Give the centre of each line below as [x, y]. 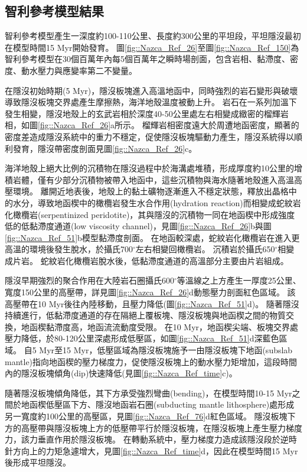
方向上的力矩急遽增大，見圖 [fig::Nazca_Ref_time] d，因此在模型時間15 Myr [155, 450]
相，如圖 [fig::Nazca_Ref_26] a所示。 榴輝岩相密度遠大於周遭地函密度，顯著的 [152, 125]
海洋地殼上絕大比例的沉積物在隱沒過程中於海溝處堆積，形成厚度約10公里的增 [153, 168]
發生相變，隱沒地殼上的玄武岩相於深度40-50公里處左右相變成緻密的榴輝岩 [147, 113]
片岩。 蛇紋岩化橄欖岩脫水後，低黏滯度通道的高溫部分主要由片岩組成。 [151, 260]
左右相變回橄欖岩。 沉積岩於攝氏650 [205, 249]
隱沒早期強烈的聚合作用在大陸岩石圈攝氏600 [89, 280]
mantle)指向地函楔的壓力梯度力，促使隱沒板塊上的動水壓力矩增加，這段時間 [151, 361]
